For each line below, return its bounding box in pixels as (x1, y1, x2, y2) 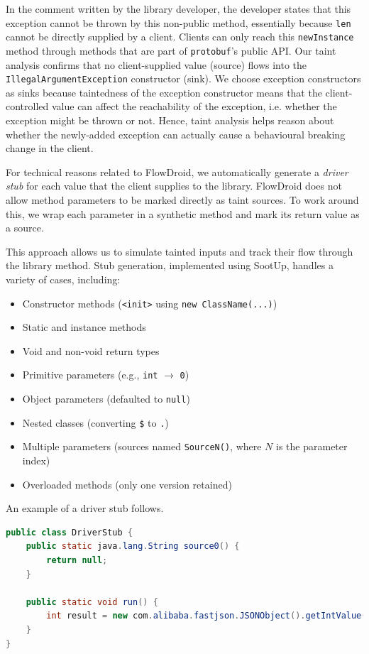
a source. (6, 220, 44, 235)
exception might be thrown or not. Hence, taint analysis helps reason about (6, 113, 334, 127)
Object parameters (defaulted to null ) (22, 391, 190, 406)
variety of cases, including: (6, 271, 121, 286)
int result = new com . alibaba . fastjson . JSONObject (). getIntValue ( (46, 611, 367, 621)
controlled (6, 99, 49, 114)
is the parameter (276, 439, 348, 454)
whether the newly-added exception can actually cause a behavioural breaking (6, 126, 346, 141)
